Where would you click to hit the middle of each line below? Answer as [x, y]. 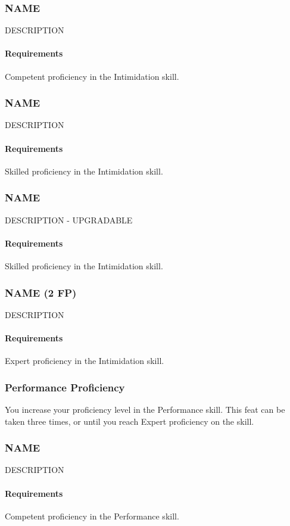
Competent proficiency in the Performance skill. [92, 516]
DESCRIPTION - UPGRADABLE [69, 220]
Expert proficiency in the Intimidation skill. [85, 361]
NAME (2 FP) [41, 292]
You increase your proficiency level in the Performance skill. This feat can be [145, 410]
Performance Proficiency [65, 387]
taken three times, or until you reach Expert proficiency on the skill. [130, 421]
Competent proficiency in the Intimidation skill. [92, 76]
